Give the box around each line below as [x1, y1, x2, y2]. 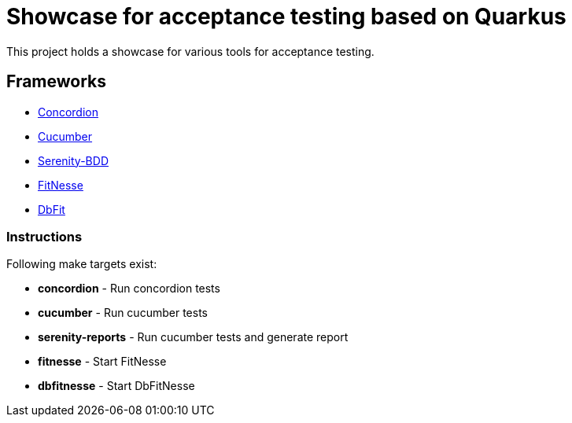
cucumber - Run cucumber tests [38, 306, 208, 320]
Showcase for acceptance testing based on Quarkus [6, 3, 566, 30]
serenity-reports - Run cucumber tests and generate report [38, 330, 349, 344]
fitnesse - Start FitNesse [38, 355, 167, 369]
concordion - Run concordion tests [38, 281, 220, 296]
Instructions [6, 228, 83, 245]
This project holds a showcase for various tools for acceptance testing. [6, 44, 375, 58]
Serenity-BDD [38, 153, 109, 167]
